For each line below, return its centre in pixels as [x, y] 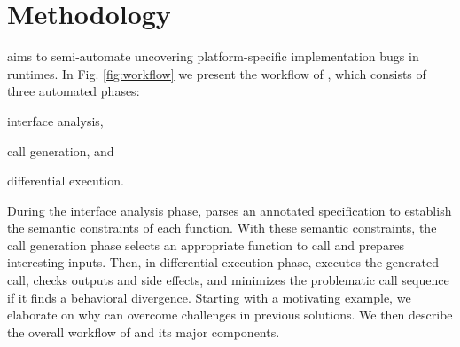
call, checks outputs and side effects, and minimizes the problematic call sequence [228, 280]
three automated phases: [74, 91]
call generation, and [61, 150]
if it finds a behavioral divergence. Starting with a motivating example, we [209, 297]
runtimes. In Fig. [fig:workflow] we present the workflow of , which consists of [217, 73]
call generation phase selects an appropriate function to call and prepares [206, 244]
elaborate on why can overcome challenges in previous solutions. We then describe [230, 315]
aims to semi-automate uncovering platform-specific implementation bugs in [213, 56]
